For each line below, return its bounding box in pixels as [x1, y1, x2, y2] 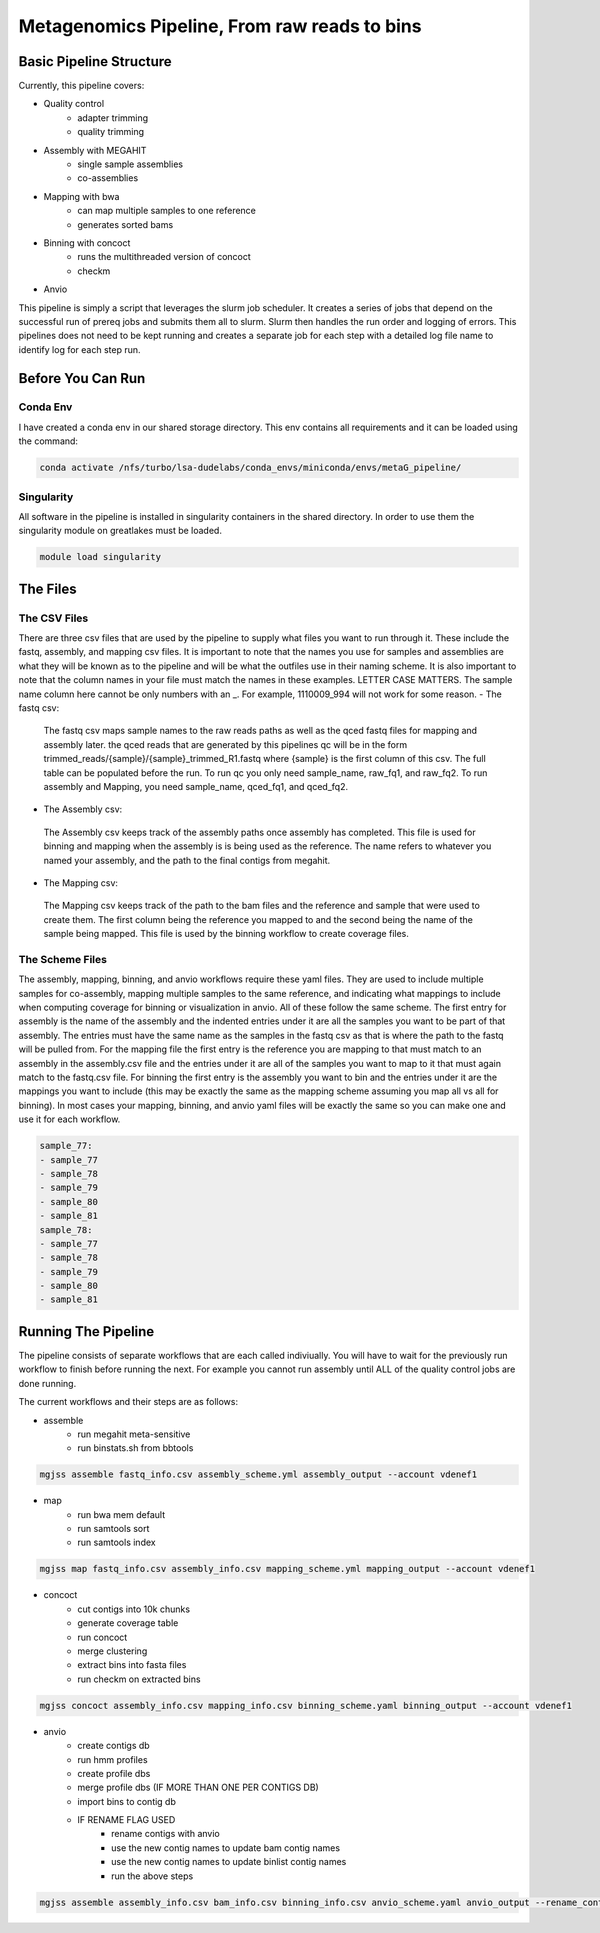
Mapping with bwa [43, 190, 120, 202]
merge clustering [77, 1645, 148, 1657]
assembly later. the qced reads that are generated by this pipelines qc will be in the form [43, 738, 408, 750]
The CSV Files [18, 611, 89, 625]
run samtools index [77, 1536, 156, 1549]
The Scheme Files [18, 952, 107, 966]
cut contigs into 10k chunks [77, 1603, 190, 1615]
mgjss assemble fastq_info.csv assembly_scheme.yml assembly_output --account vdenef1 [39, 1469, 478, 1480]
